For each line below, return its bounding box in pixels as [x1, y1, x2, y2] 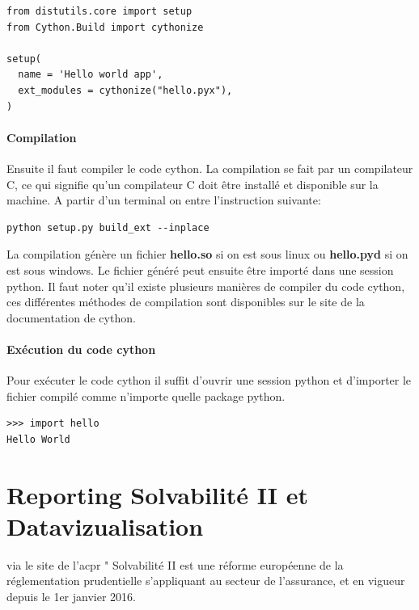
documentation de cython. [6, 309, 136, 326]
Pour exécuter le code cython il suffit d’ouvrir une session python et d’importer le [6, 372, 412, 389]
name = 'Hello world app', [18, 69, 163, 81]
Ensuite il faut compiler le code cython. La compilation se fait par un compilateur [6, 159, 413, 176]
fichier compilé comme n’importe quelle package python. [6, 387, 286, 404]
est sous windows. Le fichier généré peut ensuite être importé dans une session [6, 261, 394, 278]
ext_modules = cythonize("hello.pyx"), [18, 84, 233, 96]
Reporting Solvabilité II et [6, 477, 309, 511]
